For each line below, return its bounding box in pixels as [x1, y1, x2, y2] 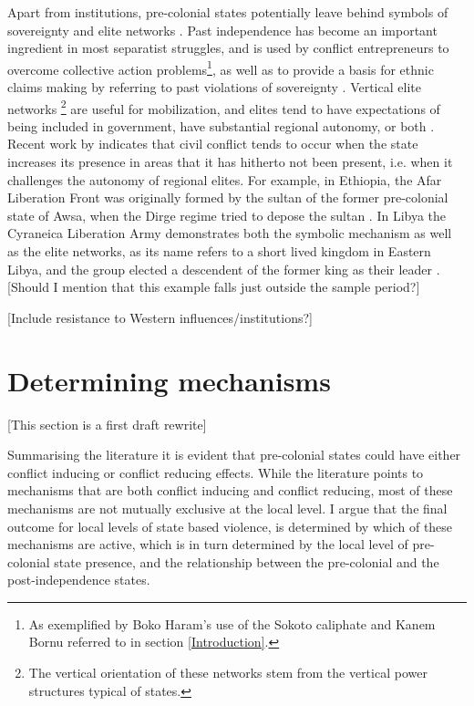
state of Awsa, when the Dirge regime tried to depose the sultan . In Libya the [7, 205, 447, 224]
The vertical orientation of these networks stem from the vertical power [28, 663, 428, 682]
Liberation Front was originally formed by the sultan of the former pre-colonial [7, 188, 448, 207]
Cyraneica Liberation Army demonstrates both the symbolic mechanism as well [7, 223, 452, 243]
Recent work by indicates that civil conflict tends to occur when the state [7, 134, 418, 153]
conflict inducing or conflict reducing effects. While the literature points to [7, 462, 424, 482]
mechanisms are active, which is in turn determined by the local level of [7, 535, 408, 554]
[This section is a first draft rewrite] [7, 414, 207, 433]
